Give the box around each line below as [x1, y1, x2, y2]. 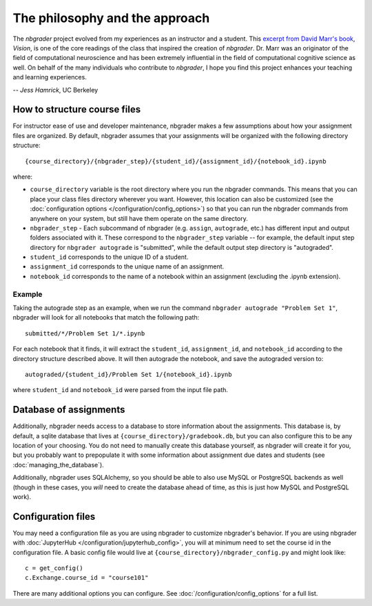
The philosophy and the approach [12, 10, 210, 26]
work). [12, 493, 31, 500]
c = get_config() [25, 565, 83, 572]
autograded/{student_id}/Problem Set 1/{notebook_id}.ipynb [25, 370, 232, 378]
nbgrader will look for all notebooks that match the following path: [12, 313, 200, 322]
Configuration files [12, 511, 96, 522]
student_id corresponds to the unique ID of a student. [30, 253, 189, 262]
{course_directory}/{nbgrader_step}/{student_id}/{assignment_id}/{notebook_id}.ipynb [25, 157, 327, 165]
